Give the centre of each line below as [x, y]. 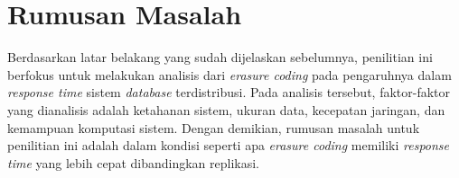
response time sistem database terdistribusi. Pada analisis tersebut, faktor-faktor [229, 92]
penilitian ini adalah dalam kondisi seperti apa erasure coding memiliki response [229, 145]
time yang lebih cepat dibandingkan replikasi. [134, 162]
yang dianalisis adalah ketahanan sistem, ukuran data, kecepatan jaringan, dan [226, 109]
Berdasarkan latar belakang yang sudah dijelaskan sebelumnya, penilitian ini [220, 57]
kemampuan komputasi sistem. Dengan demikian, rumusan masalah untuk [214, 127]
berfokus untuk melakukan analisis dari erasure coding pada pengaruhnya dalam [229, 74]
